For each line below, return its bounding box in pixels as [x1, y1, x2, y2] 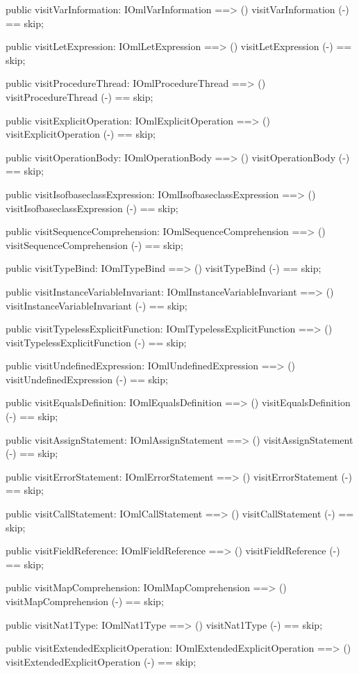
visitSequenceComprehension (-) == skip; [6, 237, 183, 252]
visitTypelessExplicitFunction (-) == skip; [6, 335, 187, 349]
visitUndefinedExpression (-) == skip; [6, 371, 168, 386]
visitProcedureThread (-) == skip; [6, 89, 153, 104]
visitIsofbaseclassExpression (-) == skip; [6, 200, 178, 215]
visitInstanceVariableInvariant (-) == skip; [6, 298, 187, 312]
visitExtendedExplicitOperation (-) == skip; [6, 654, 197, 668]
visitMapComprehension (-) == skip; [6, 594, 164, 608]
